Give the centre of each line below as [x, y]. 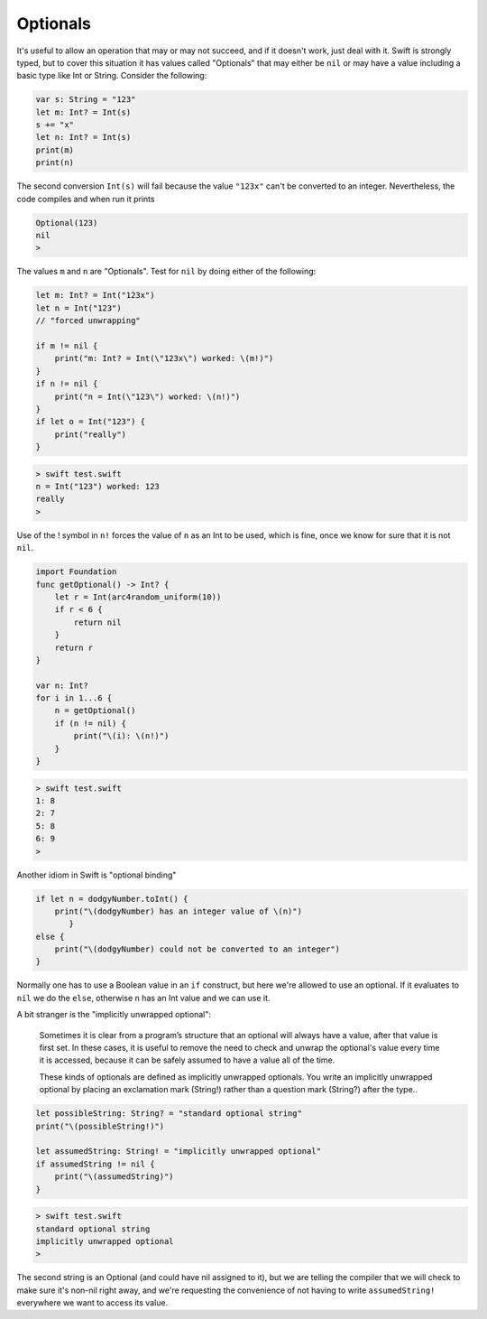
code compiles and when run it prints [86, 199]
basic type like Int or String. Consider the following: [112, 76]
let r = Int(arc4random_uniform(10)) [138, 597]
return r [74, 647]
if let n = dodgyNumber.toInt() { [112, 899]
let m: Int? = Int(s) [83, 112]
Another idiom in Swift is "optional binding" [96, 875]
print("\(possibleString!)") [100, 1126]
